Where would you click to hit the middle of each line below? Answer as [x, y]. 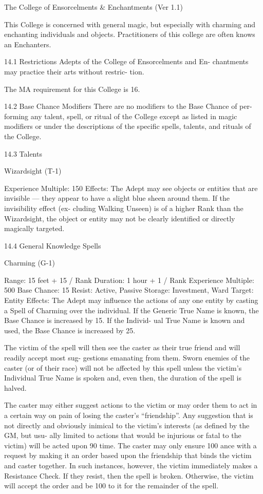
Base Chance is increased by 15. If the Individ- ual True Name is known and [125, 320]
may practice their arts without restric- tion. [74, 71]
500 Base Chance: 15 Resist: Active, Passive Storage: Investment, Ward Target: [129, 290]
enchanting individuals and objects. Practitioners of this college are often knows [130, 34]
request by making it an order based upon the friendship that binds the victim [128, 455]
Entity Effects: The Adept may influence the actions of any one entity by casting [131, 300]
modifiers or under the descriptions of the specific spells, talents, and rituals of [128, 126]
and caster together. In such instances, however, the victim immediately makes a [131, 465]
